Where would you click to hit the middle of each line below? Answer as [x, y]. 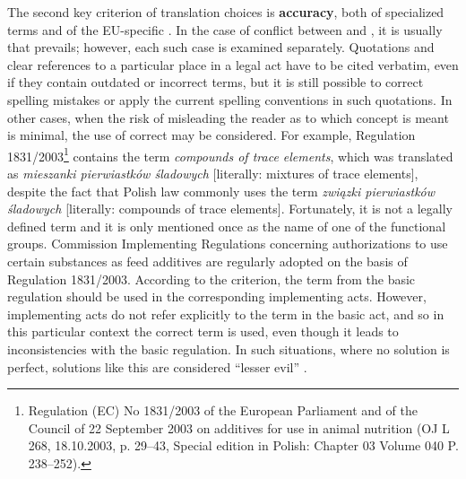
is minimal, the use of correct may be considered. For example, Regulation [211, 135]
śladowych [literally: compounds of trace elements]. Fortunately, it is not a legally [230, 209]
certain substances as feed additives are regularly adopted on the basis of [207, 261]
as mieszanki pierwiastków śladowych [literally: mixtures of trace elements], [213, 173]
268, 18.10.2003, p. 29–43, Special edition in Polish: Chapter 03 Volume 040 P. [243, 445]
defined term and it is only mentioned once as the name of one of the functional [227, 226]
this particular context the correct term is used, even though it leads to [203, 331]
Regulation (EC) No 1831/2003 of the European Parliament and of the [223, 410]
